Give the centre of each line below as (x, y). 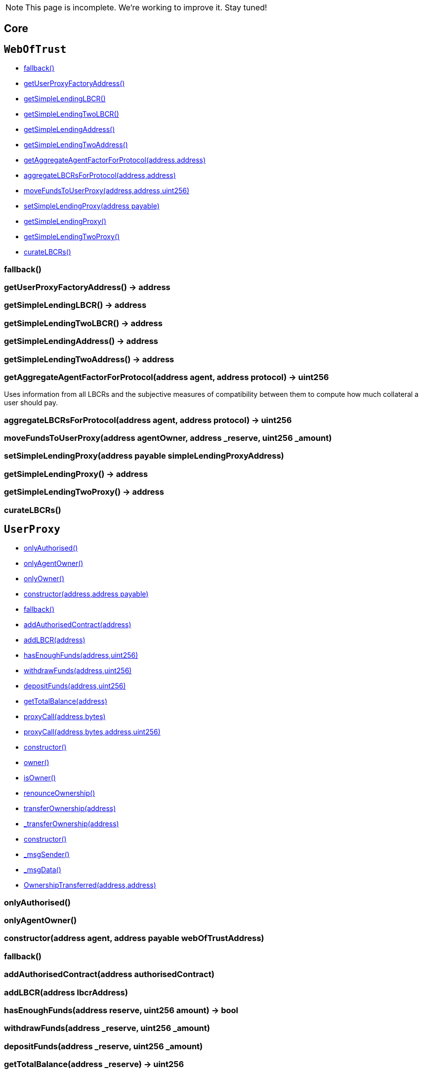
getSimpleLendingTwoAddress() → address (89, 359)
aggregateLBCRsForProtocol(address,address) (100, 175)
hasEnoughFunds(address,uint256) (81, 655)
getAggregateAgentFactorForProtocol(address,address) (115, 160)
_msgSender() (47, 855)
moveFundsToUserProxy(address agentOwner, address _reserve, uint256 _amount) (168, 438)
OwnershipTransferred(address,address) (90, 885)
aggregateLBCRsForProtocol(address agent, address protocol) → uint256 (148, 420)
